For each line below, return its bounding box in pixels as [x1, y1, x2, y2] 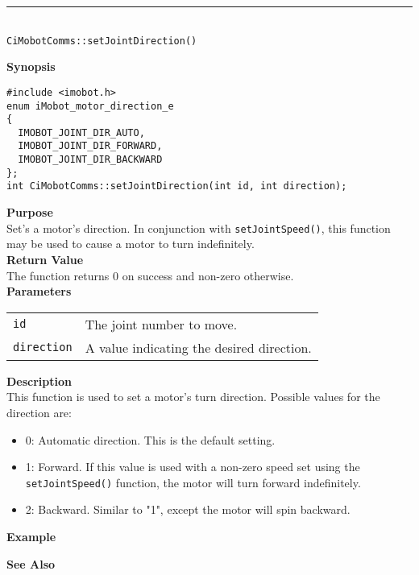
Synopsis [6, 58, 56, 75]
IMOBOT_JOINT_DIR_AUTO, [18, 126, 145, 139]
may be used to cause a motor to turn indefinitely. [6, 235, 255, 252]
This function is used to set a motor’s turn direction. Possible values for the [6, 388, 380, 405]
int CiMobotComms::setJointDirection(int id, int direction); [6, 180, 347, 192]
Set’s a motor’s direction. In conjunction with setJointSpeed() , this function [6, 219, 391, 236]
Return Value [6, 250, 84, 267]
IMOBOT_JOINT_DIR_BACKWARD [18, 154, 163, 166]
